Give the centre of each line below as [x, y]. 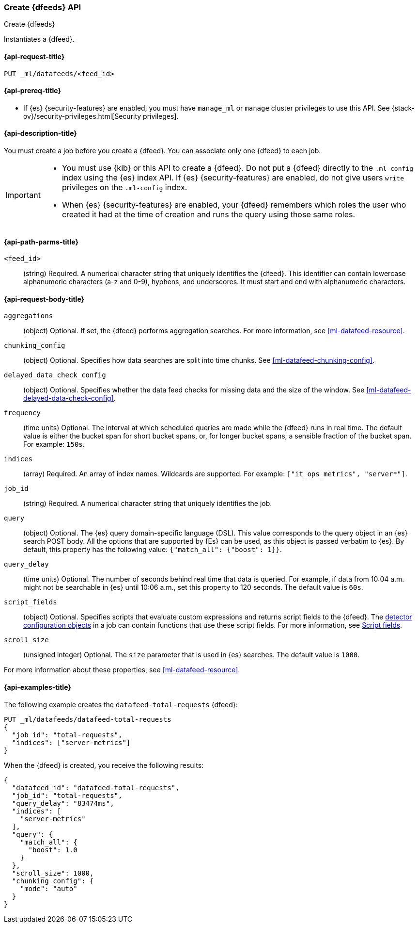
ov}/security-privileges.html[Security [82, 116]
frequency [22, 413]
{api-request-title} [34, 56]
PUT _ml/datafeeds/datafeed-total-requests [88, 719]
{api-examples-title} [38, 687]
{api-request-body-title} [44, 299]
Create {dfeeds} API [43, 7]
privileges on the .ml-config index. [124, 187]
